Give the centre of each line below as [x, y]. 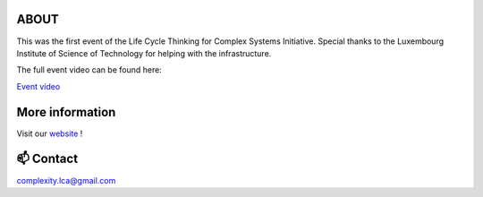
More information [66, 112]
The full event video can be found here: [89, 70]
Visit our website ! [50, 133]
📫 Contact [47, 159]
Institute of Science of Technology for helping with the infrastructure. [144, 53]
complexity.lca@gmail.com [66, 180]
